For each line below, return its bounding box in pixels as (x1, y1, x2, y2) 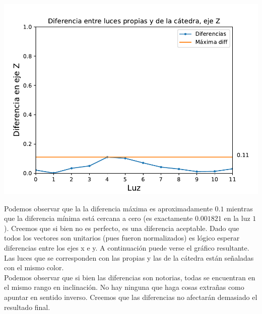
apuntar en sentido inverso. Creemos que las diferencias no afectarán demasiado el (4, 291, 257, 302)
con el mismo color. (4, 262, 64, 273)
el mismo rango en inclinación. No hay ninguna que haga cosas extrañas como (4, 282, 244, 292)
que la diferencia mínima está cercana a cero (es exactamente (4, 213, 193, 223)
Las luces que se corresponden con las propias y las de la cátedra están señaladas (4, 252, 254, 263)
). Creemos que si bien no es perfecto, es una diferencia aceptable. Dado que (4, 222, 239, 233)
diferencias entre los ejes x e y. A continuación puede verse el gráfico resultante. (4, 242, 249, 253)
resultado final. (4, 301, 50, 312)
